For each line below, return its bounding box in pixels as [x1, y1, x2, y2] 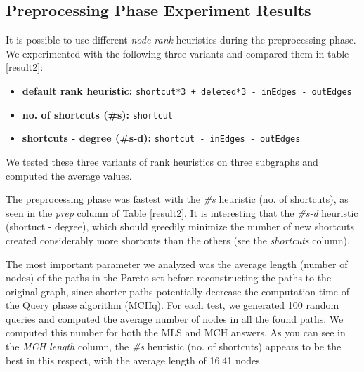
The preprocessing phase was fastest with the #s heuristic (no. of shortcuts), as [6, 192, 349, 206]
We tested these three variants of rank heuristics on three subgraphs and [6, 154, 318, 168]
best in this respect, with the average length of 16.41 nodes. [6, 352, 263, 367]
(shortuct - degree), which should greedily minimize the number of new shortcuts [6, 219, 354, 234]
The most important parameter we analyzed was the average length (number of [6, 256, 348, 271]
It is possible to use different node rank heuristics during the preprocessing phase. [6, 32, 356, 47]
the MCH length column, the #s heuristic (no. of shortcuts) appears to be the [6, 339, 342, 354]
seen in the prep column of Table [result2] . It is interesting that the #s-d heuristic [6, 205, 358, 220]
